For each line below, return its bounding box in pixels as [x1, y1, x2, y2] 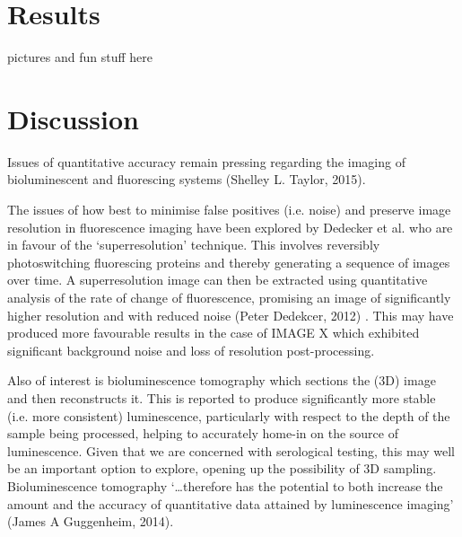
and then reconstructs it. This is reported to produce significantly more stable [7, 388, 436, 407]
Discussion [7, 100, 139, 136]
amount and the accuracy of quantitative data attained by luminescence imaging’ [7, 494, 454, 513]
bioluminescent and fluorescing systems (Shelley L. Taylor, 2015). [7, 170, 366, 189]
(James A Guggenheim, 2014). [7, 512, 174, 531]
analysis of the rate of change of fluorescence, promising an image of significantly [7, 288, 451, 306]
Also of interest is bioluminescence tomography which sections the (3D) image [7, 371, 436, 390]
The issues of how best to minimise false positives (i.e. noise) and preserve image [7, 200, 451, 219]
